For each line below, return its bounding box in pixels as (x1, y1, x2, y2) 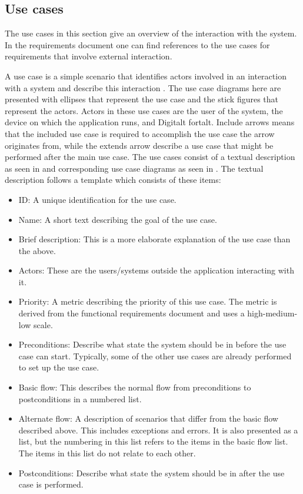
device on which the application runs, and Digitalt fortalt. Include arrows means (5, 116, 295, 128)
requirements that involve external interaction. (5, 50, 172, 62)
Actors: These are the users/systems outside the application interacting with (18, 264, 294, 276)
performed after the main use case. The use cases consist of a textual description (5, 151, 295, 163)
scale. (34, 318, 53, 331)
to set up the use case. (18, 361, 99, 373)
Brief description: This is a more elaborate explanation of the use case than (18, 233, 291, 245)
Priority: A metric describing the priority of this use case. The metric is (18, 295, 277, 308)
